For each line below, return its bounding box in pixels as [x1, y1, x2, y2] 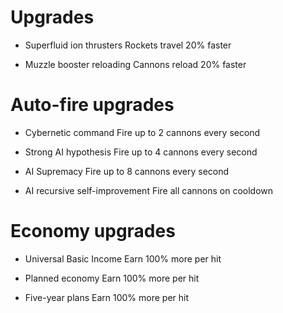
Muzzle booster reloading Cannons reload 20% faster [24, 58, 247, 70]
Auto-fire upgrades [10, 94, 175, 116]
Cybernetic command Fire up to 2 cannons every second [24, 126, 261, 138]
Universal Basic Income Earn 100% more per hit [24, 252, 222, 265]
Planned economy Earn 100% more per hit [24, 272, 200, 284]
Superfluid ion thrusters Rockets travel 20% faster [24, 39, 232, 51]
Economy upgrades [10, 220, 176, 243]
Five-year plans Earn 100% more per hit [24, 291, 190, 303]
